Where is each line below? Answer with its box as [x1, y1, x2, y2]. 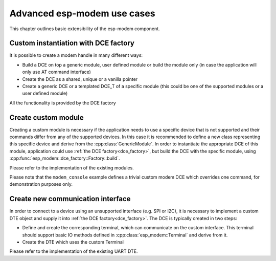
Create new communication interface [9, 194, 131, 203]
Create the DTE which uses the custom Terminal [22, 238, 124, 245]
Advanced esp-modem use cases [9, 8, 155, 19]
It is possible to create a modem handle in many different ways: [9, 52, 143, 58]
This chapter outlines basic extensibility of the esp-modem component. [9, 26, 160, 32]
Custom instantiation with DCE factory [9, 39, 135, 48]
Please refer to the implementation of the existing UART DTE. [9, 248, 138, 254]
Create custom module [9, 113, 84, 122]
